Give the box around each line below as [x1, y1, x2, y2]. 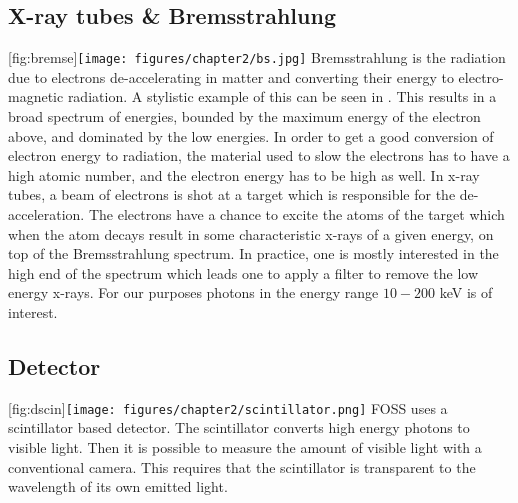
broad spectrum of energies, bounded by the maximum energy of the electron [8, 106, 481, 127]
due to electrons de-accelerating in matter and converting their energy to [8, 66, 454, 87]
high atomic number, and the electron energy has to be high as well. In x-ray [8, 164, 480, 185]
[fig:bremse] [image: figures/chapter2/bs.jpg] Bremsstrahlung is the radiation [8, 47, 506, 68]
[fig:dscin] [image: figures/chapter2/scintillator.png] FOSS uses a [8, 397, 448, 418]
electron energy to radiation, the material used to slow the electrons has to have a [8, 145, 510, 166]
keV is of [439, 282, 493, 303]
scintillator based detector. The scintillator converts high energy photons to [8, 417, 470, 438]
